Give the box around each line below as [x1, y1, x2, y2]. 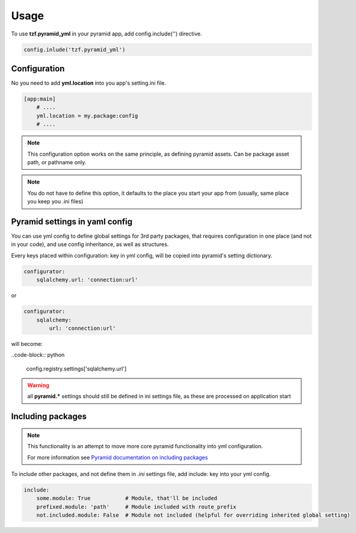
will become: [11, 340, 43, 347]
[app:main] [23, 96, 56, 102]
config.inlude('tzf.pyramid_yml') [23, 46, 126, 53]
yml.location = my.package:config [36, 112, 138, 119]
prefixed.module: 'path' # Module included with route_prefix [36, 503, 237, 510]
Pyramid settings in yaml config [11, 217, 132, 227]
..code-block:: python [11, 351, 65, 359]
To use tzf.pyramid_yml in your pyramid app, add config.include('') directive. [11, 30, 203, 37]
